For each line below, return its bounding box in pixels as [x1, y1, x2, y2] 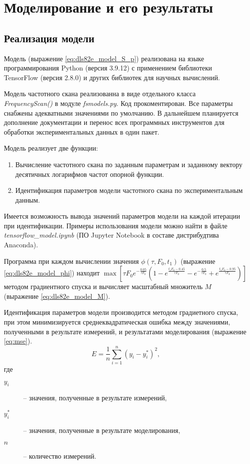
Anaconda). [4, 240, 38, 250]
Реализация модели [4, 30, 94, 45]
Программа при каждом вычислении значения [4, 256, 139, 266]
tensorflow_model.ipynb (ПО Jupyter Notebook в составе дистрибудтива [4, 230, 219, 240]
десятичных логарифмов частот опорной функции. [15, 169, 164, 179]
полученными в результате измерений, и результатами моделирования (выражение [4, 326, 247, 336]
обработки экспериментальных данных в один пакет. [4, 126, 159, 137]
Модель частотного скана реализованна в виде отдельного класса [4, 88, 196, 99]
